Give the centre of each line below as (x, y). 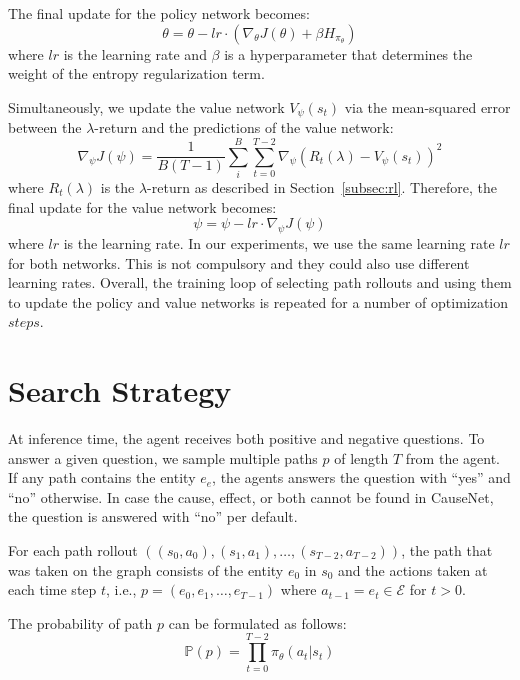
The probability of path (80, 622)
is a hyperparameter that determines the (348, 53)
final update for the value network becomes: (142, 206)
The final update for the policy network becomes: (159, 13)
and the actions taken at (413, 569)
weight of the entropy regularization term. (136, 73)
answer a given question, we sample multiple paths (163, 457)
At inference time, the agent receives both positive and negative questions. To (246, 438)
